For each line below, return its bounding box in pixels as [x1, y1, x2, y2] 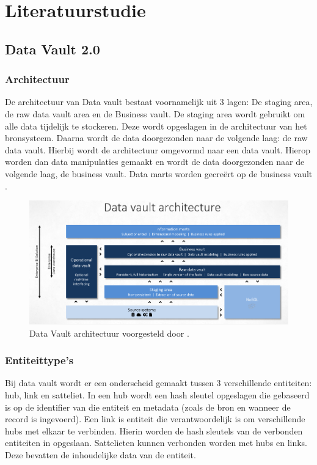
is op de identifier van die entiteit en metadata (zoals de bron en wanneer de [5, 400, 291, 413]
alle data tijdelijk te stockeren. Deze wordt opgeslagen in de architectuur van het [5, 119, 307, 132]
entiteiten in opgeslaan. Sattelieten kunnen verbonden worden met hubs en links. [5, 436, 308, 449]
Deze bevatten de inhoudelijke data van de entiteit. [5, 449, 196, 461]
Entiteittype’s [5, 353, 74, 368]
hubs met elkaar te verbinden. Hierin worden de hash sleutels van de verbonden [5, 424, 303, 437]
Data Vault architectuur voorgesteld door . [29, 326, 189, 339]
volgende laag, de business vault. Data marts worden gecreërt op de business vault [5, 167, 313, 180]
